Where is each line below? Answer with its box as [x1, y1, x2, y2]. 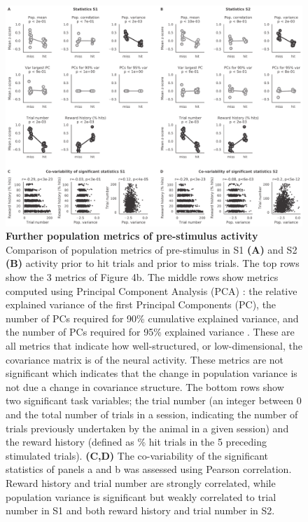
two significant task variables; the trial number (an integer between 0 [6, 393, 302, 408]
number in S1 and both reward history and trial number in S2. [6, 503, 275, 518]
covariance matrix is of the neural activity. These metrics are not [6, 352, 284, 366]
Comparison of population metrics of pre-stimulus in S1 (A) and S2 [6, 242, 297, 256]
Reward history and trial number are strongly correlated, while [6, 475, 276, 490]
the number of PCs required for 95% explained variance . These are [6, 324, 295, 339]
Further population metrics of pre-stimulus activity [6, 228, 258, 243]
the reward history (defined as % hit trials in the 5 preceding [6, 434, 267, 449]
